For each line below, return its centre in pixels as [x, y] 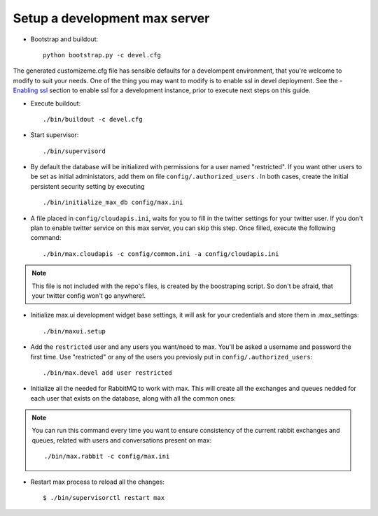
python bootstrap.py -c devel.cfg [102, 55]
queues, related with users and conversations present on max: [122, 440]
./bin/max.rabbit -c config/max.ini [107, 457]
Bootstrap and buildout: [64, 39]
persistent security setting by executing [87, 186]
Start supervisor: [55, 135]
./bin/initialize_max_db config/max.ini [113, 202]
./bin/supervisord [75, 151]
